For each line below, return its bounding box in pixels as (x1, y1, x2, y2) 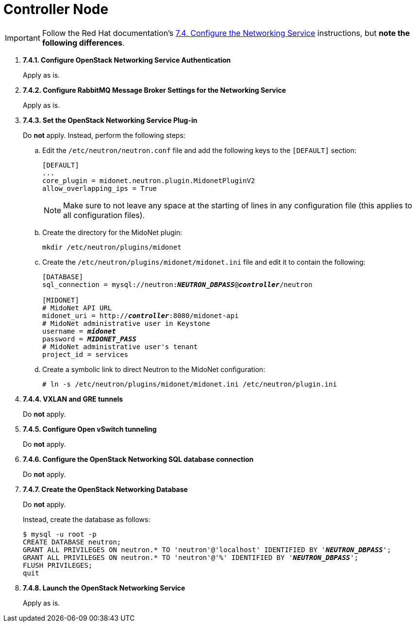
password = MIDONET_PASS (42, 335, 136, 343)
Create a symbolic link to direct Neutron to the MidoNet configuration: (42, 365, 266, 373)
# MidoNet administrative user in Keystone (42, 319, 210, 327)
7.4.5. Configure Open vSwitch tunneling (23, 424, 157, 433)
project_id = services (42, 350, 129, 358)
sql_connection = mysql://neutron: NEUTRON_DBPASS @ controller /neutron (42, 280, 313, 288)
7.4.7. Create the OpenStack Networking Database (23, 485, 188, 493)
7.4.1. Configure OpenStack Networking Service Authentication (23, 55, 231, 64)
